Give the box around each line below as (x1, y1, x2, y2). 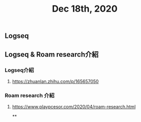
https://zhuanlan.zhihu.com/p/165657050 (12, 78, 99, 84)
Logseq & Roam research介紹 (5, 50, 99, 59)
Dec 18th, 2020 (52, 3, 118, 15)
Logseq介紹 (5, 66, 34, 73)
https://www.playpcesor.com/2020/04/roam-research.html (12, 104, 136, 110)
